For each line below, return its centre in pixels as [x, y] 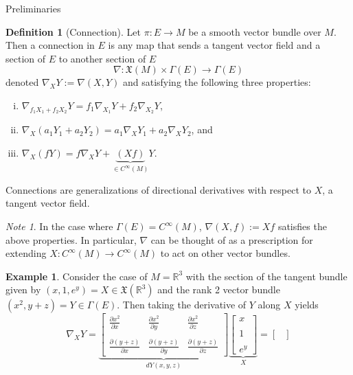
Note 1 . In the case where [59, 226]
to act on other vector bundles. [225, 253]
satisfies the [302, 226]
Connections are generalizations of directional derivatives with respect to [158, 189]
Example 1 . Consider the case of [77, 276]
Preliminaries [33, 8]
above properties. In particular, [71, 239]
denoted [22, 82]
